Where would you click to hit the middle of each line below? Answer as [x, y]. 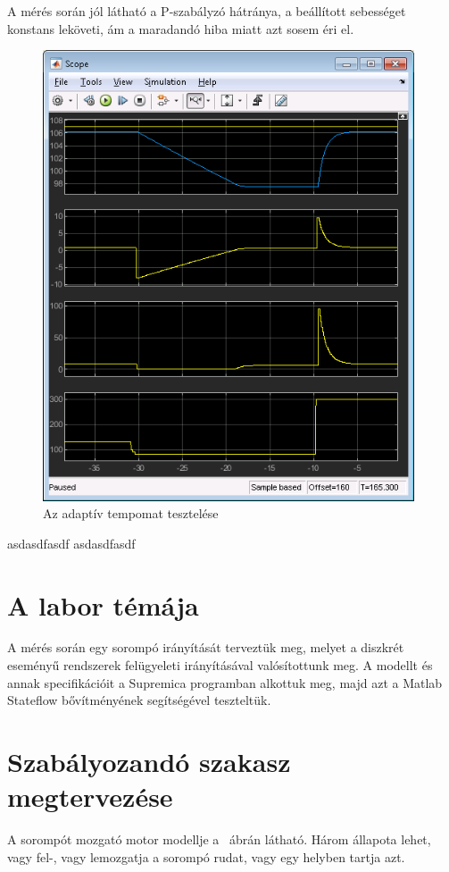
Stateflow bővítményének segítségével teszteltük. [139, 700]
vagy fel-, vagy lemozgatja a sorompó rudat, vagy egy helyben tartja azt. [206, 856]
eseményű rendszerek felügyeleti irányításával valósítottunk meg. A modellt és [220, 665]
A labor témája [103, 604]
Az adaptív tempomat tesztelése [131, 513]
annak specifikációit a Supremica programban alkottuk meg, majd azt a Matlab [225, 682]
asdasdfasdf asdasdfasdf [71, 543]
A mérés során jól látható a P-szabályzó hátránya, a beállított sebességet [207, 11]
